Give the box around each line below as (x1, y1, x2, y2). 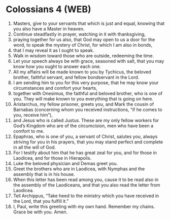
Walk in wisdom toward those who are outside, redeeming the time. (13, 52, 154, 59)
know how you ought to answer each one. (13, 63, 101, 69)
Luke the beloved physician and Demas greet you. (13, 160, 118, 166)
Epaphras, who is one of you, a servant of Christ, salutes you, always (13, 133, 158, 139)
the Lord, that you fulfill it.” (13, 198, 69, 204)
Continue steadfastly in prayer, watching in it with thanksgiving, (13, 31, 146, 37)
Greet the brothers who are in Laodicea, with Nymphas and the (13, 166, 145, 172)
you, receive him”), (13, 112, 53, 118)
